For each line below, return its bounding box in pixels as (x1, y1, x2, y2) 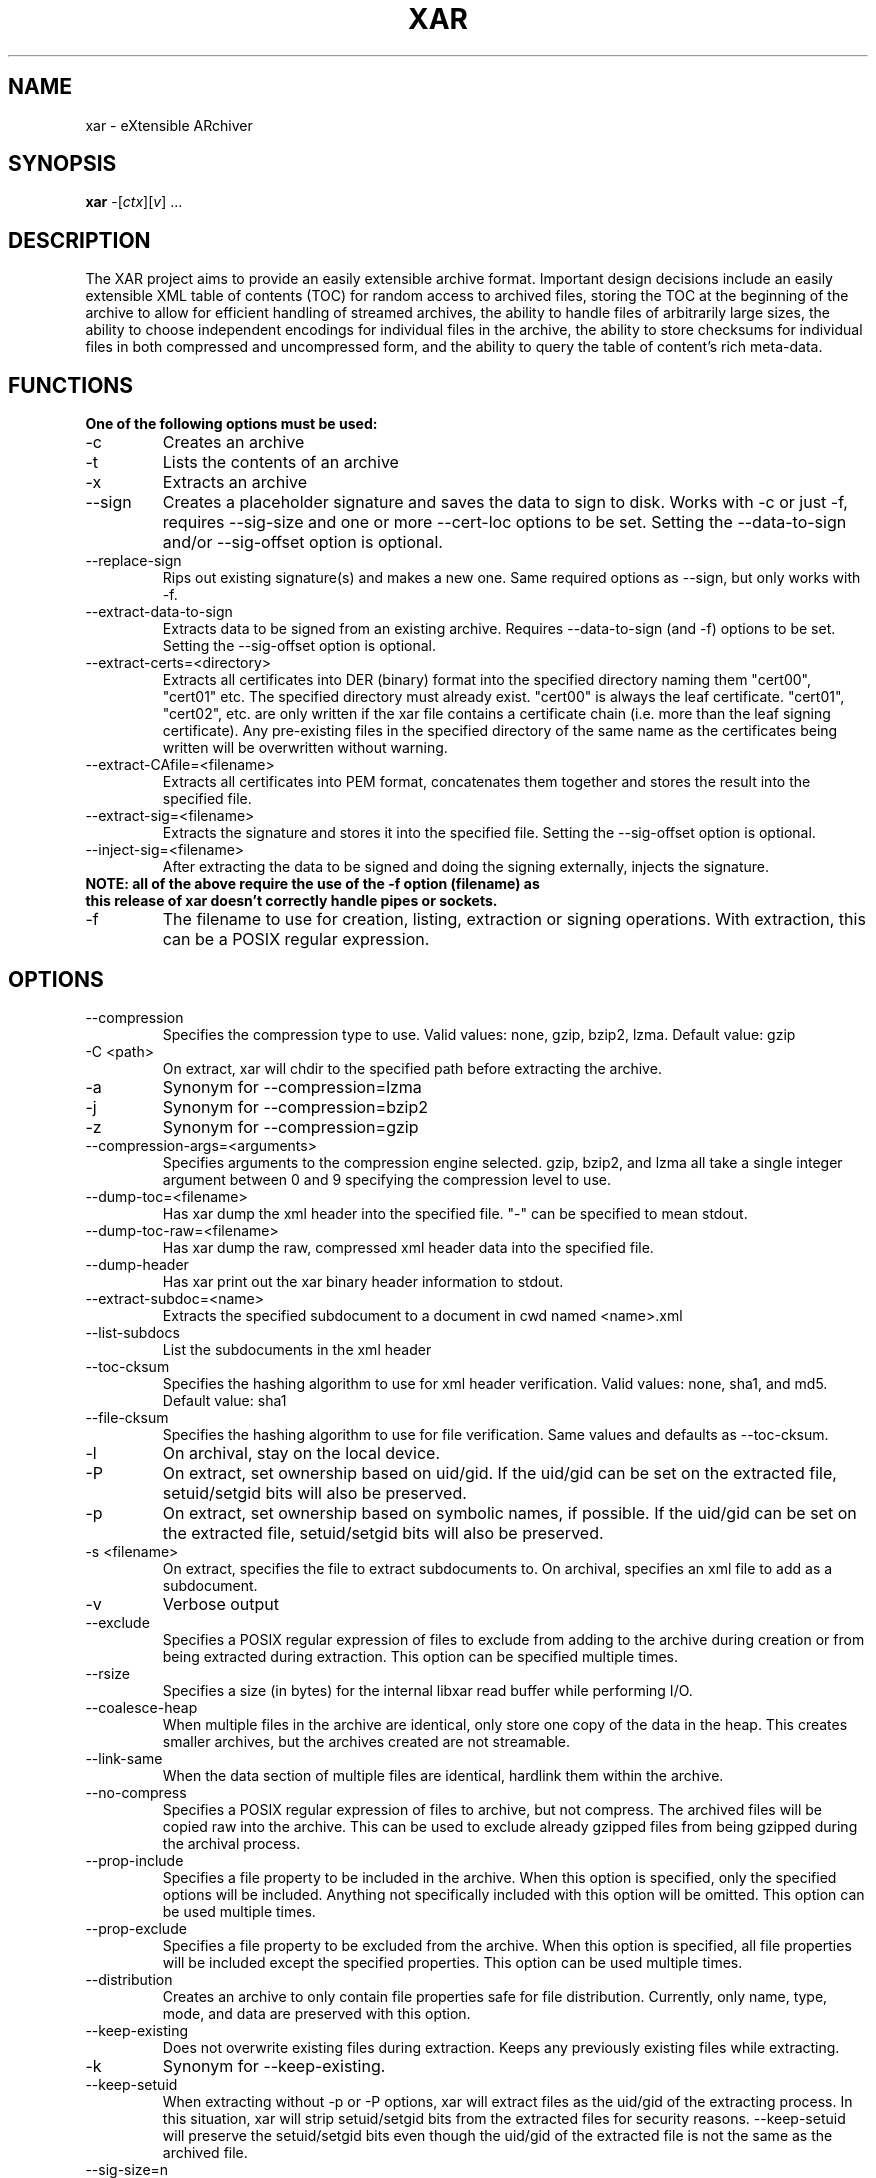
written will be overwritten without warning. (162, 739, 448, 757)
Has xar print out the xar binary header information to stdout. (162, 1272, 564, 1290)
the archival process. (162, 1834, 301, 1852)
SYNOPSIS (8, 151, 117, 177)
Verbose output (162, 1593, 280, 1614)
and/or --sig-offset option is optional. (162, 532, 443, 553)
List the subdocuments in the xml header (162, 1340, 432, 1358)
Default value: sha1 (162, 1391, 287, 1409)
